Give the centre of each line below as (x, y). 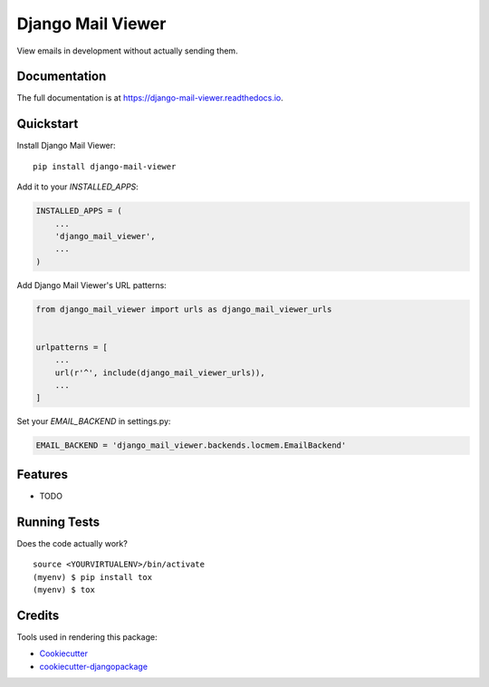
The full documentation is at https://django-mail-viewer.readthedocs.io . (150, 98)
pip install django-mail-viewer (105, 166)
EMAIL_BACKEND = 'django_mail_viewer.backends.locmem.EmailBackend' (191, 445)
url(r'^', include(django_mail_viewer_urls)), (160, 373)
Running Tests (58, 522)
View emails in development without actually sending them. (128, 51)
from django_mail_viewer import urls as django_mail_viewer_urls (184, 309)
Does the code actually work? (72, 543)
